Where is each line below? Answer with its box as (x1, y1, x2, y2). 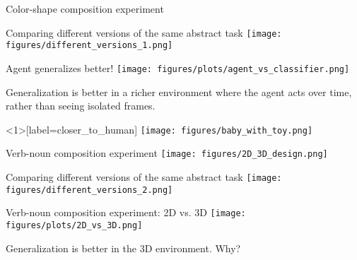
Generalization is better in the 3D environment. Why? (6, 240, 241, 255)
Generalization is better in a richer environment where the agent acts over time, (6, 84, 352, 99)
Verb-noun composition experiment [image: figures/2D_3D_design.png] (6, 146, 328, 160)
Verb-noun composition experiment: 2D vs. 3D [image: (6, 205, 246, 220)
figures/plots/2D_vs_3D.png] (6, 220, 143, 231)
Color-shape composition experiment (6, 1, 164, 16)
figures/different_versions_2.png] (6, 184, 173, 195)
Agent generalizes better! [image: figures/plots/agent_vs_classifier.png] (6, 60, 350, 75)
